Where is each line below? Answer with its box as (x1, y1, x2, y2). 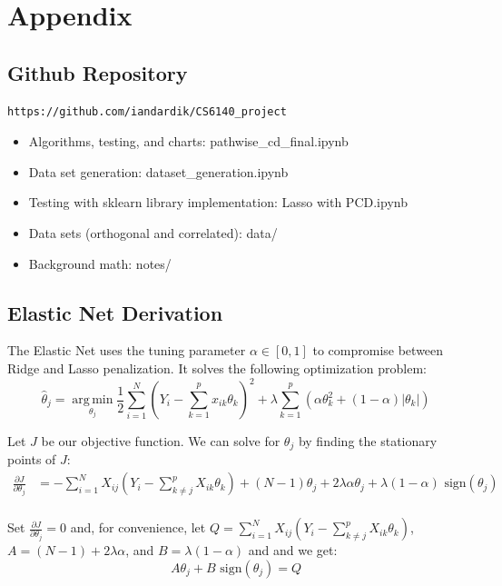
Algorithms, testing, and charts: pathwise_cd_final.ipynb (28, 132, 349, 151)
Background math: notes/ (28, 253, 172, 273)
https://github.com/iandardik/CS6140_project (7, 104, 287, 118)
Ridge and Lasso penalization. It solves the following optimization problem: (7, 358, 427, 377)
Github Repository (7, 58, 188, 86)
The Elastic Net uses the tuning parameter (7, 341, 246, 360)
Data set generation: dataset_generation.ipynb (28, 162, 289, 181)
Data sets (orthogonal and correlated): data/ (28, 223, 278, 242)
